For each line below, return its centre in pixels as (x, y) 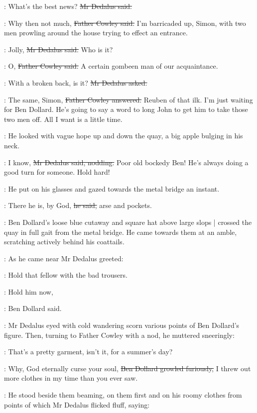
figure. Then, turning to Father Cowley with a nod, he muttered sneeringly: (119, 335)
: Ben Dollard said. (33, 308)
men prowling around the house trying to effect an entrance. (96, 33)
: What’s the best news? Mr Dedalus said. (68, 6)
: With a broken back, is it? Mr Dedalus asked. (76, 82)
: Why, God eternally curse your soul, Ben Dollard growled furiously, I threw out (128, 368)
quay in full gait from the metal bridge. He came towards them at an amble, (121, 232)
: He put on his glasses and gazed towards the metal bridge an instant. (112, 188)
